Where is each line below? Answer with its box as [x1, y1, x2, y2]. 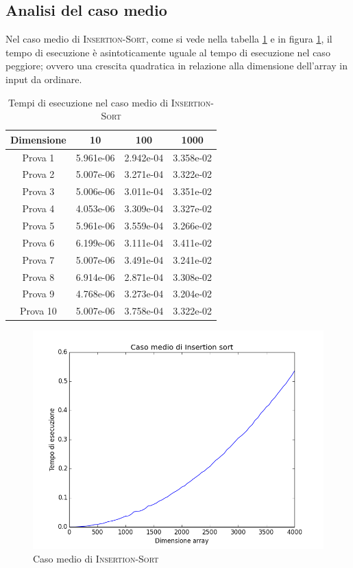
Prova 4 [22, 201, 55, 216]
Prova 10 [19, 304, 57, 318]
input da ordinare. [5, 71, 82, 86]
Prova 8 [22, 269, 55, 284]
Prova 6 [22, 235, 55, 249]
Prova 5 [22, 218, 55, 232]
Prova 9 [22, 286, 55, 301]
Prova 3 [22, 184, 55, 198]
